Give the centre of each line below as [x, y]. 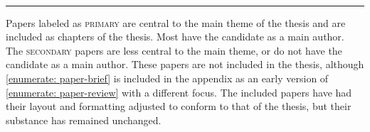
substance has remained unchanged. [84, 120]
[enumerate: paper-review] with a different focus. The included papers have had [179, 92]
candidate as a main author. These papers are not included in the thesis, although [185, 64]
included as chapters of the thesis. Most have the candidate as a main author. [175, 37]
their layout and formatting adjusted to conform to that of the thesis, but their [179, 106]
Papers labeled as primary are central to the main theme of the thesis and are [176, 22]
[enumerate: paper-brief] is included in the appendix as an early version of [167, 78]
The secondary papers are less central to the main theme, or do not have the [174, 50]
